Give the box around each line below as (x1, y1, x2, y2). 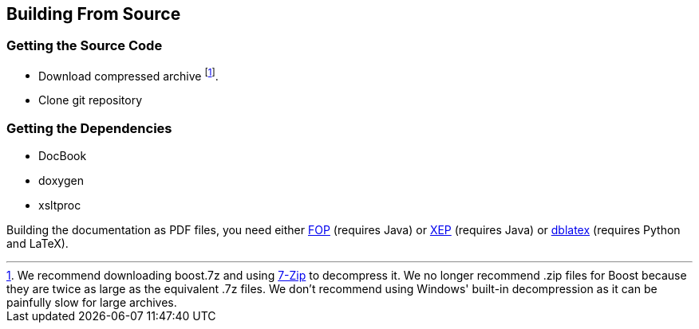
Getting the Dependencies (6, 119, 172, 136)
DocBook (38, 149, 87, 163)
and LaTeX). (6, 237, 69, 251)
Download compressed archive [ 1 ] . (38, 66, 219, 83)
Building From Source (6, 4, 181, 24)
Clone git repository (38, 93, 143, 108)
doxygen (38, 174, 84, 188)
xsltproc (38, 198, 81, 213)
